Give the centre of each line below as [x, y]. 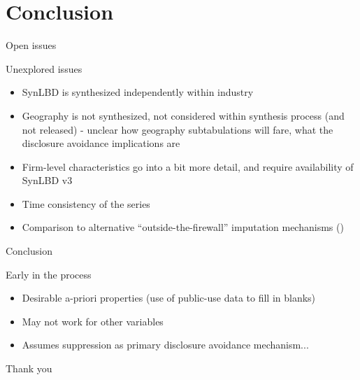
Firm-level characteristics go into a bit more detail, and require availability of [188, 166]
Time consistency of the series [86, 203]
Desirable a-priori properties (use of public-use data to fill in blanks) [169, 298]
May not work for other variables [93, 321]
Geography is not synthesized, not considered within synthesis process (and [183, 115]
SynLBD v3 [47, 180]
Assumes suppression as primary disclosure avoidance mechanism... [165, 345]
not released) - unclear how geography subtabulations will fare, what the [178, 129]
